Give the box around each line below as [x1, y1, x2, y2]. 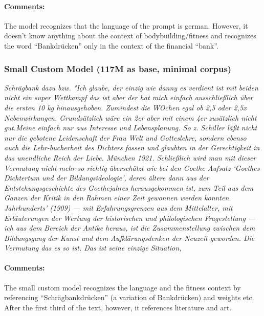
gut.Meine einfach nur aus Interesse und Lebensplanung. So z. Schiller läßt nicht [4, 122, 257, 133]
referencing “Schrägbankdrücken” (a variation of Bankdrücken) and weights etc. [4, 292, 254, 303]
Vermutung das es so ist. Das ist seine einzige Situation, [4, 242, 182, 253]
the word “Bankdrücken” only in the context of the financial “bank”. [4, 40, 218, 51]
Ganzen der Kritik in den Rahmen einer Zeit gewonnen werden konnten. [4, 192, 231, 203]
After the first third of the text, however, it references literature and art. [4, 302, 232, 312]
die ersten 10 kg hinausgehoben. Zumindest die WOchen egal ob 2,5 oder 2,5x [4, 102, 247, 112]
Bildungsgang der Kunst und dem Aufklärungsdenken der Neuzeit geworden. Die [4, 232, 255, 243]
